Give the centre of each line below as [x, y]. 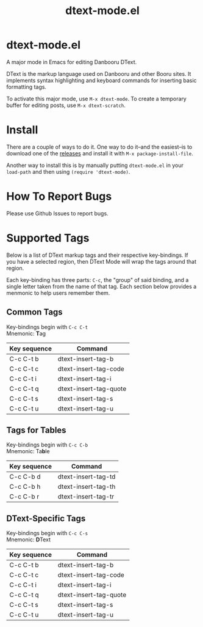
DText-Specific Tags [46, 518]
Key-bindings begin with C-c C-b [47, 445]
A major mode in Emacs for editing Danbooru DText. [72, 62]
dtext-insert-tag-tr [86, 497]
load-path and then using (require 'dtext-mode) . [68, 171]
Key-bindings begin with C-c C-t [47, 327]
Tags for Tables [36, 430]
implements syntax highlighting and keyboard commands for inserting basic [101, 80]
